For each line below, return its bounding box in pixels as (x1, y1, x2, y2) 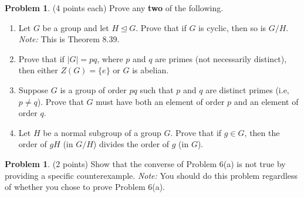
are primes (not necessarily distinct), (155, 52, 287, 64)
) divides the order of (93, 138, 170, 150)
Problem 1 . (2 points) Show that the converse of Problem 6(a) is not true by (5, 157, 286, 169)
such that (140, 83, 174, 96)
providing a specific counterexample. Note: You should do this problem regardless (5, 169, 298, 181)
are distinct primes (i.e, (205, 83, 289, 96)
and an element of (234, 95, 299, 107)
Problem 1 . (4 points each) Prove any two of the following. (5, 2, 224, 13)
